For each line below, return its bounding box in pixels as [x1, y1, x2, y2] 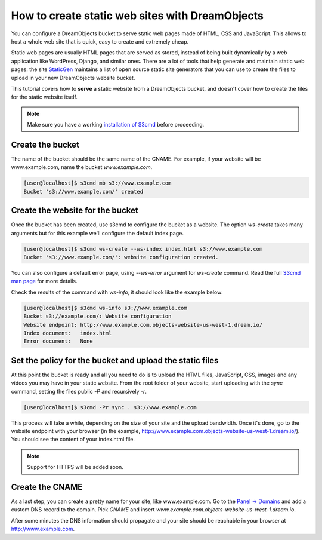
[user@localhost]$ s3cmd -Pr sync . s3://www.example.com [23, 404, 197, 410]
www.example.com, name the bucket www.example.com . [11, 164, 153, 171]
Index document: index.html [23, 329, 112, 336]
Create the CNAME [11, 481, 83, 492]
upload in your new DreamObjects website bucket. [11, 74, 135, 81]
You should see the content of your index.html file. [11, 436, 135, 443]
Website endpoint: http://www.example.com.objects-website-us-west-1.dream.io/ [23, 321, 263, 328]
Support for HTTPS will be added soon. [27, 464, 123, 471]
